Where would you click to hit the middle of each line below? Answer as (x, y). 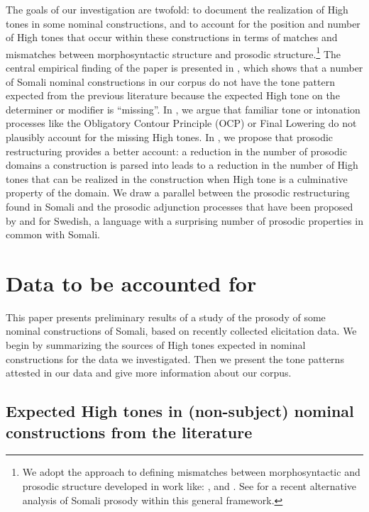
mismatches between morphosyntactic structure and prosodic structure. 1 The (174, 52)
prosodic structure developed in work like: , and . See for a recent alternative (189, 486)
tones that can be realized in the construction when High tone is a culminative (177, 178)
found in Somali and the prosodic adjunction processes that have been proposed (180, 206)
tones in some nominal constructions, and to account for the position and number (183, 23)
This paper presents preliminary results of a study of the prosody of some (166, 317)
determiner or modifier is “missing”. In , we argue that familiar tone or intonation (183, 109)
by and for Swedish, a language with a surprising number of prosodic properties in (184, 220)
